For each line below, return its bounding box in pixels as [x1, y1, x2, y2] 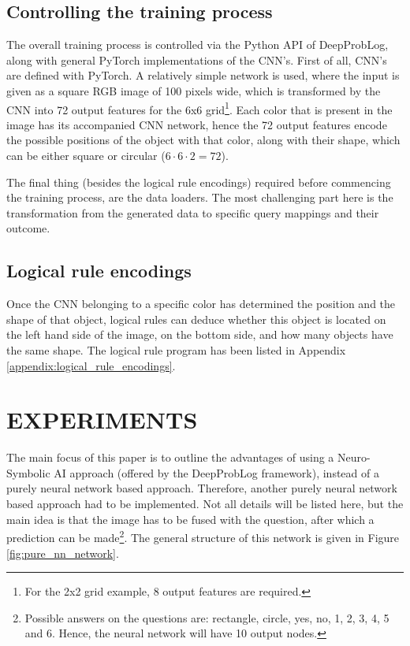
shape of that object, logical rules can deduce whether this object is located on [6, 310, 386, 327]
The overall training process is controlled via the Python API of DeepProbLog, [6, 36, 389, 53]
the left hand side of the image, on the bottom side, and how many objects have [6, 326, 393, 343]
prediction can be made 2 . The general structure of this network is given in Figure [6, 527, 400, 545]
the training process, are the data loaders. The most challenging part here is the [6, 189, 393, 206]
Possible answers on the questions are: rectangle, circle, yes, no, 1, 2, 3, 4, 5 [24, 609, 389, 626]
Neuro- [337, 449, 371, 466]
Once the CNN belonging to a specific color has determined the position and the [6, 295, 396, 312]
